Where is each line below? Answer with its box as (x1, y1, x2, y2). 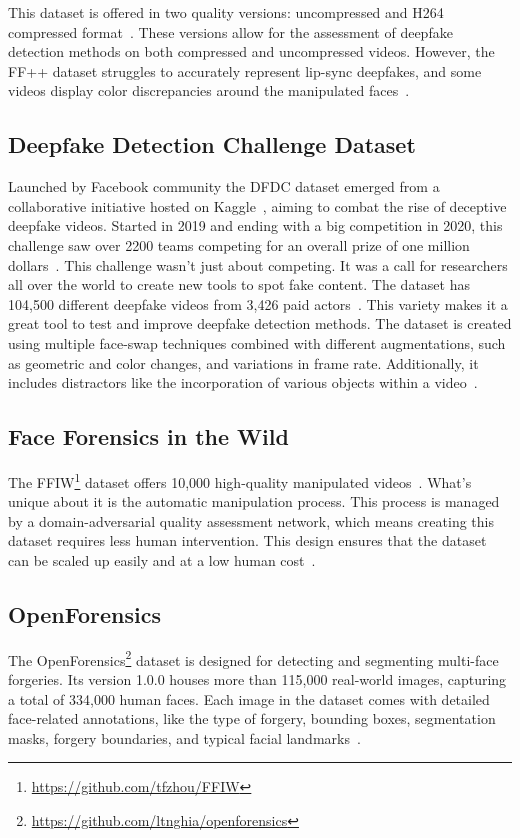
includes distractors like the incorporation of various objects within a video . (8, 372, 478, 393)
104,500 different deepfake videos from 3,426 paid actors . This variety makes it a (8, 293, 508, 314)
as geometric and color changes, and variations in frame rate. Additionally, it (8, 352, 479, 373)
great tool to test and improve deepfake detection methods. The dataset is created (8, 313, 512, 334)
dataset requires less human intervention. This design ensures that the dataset (8, 530, 487, 551)
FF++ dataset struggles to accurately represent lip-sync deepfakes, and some (8, 60, 482, 81)
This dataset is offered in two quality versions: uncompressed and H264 (8, 2, 444, 22)
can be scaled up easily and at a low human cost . (8, 549, 316, 570)
